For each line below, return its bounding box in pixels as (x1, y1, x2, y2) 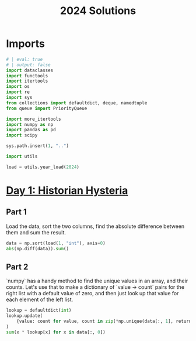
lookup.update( (6, 313, 43, 319)
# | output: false (6, 62, 51, 68)
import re (6, 89, 30, 95)
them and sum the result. (6, 229, 66, 236)
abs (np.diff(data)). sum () (6, 245, 69, 251)
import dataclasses (6, 67, 54, 73)
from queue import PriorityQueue (6, 105, 87, 111)
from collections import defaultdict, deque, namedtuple (6, 100, 148, 106)
